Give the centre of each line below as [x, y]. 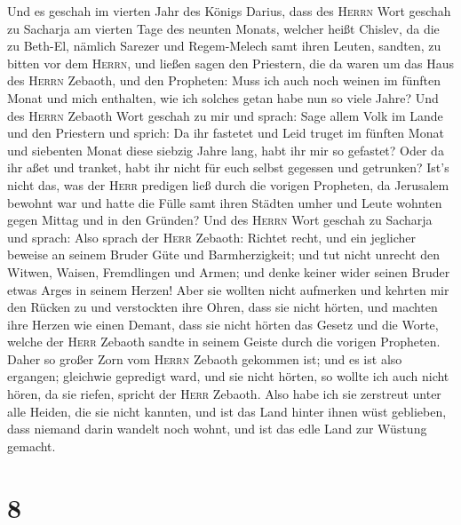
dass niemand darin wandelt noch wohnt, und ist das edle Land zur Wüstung [217, 429]
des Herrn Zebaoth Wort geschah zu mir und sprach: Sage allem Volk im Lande [225, 115]
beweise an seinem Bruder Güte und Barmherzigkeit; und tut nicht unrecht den [223, 255]
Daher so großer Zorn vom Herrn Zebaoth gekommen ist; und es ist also [205, 358]
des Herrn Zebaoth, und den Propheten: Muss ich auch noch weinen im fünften [224, 80]
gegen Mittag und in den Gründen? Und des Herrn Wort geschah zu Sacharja [220, 220]
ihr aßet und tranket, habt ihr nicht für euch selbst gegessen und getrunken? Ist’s [228, 167]
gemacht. [32, 445]
